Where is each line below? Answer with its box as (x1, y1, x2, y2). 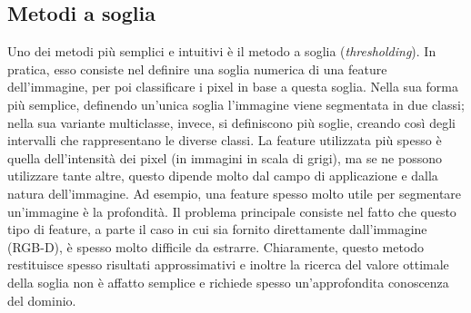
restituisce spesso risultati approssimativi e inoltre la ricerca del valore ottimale (7, 255, 449, 274)
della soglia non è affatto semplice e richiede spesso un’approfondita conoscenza (7, 272, 449, 291)
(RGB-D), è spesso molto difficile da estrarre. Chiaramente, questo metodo (7, 237, 425, 256)
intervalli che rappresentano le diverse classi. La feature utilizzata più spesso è (7, 131, 442, 150)
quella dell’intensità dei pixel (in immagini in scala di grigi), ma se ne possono (7, 148, 442, 167)
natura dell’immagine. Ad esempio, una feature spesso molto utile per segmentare (7, 183, 462, 202)
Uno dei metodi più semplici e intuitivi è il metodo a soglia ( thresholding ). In (7, 42, 436, 61)
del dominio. (7, 290, 76, 309)
